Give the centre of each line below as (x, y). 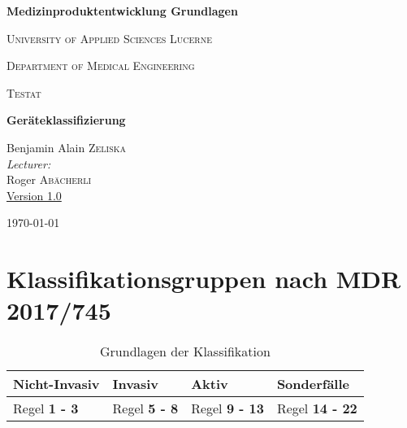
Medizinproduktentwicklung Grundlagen (122, 11)
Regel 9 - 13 (227, 408)
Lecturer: (29, 163)
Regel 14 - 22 (317, 408)
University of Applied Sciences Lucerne (110, 38)
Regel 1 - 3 (46, 408)
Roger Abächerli (49, 179)
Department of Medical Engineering (101, 66)
